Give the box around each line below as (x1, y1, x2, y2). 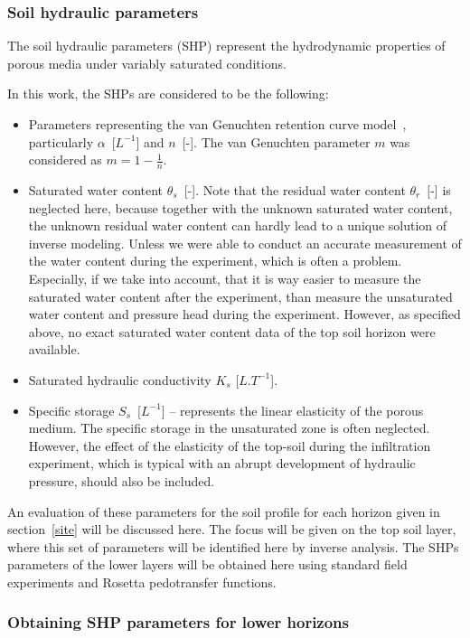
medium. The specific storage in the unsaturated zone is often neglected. (28, 418, 430, 437)
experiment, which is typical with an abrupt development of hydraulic (28, 454, 416, 473)
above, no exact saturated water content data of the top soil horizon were (28, 322, 436, 341)
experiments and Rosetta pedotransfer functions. (7, 572, 277, 591)
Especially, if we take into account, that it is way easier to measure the (28, 268, 421, 287)
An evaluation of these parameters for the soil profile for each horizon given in (7, 502, 440, 521)
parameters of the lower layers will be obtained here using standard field (7, 555, 408, 574)
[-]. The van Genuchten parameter (182, 132, 371, 151)
